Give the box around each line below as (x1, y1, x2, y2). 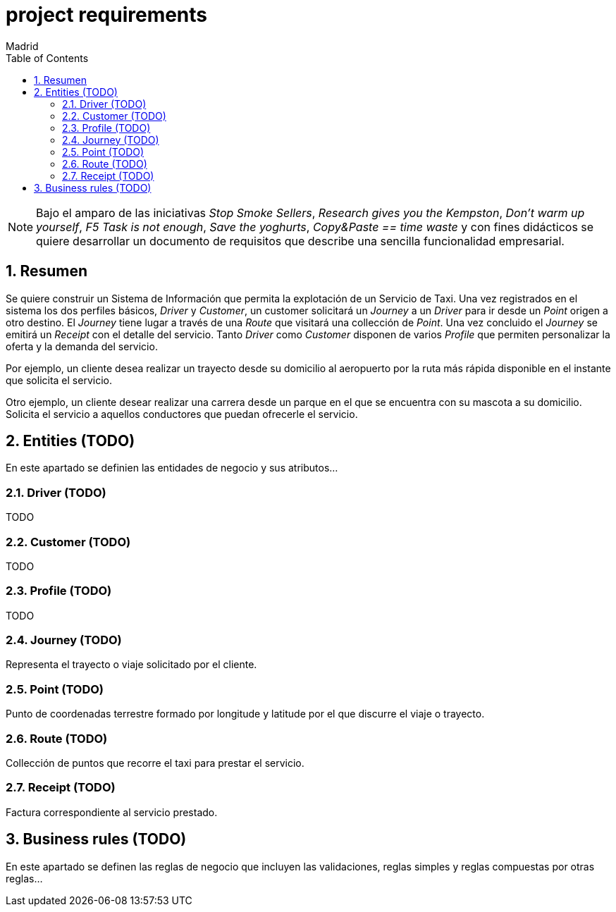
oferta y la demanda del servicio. (6, 340, 158, 352)
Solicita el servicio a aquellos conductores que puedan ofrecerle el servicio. (6, 407, 358, 420)
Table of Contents (6, 51, 89, 64)
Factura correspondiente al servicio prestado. (6, 806, 218, 818)
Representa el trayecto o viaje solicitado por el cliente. (6, 658, 257, 671)
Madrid (6, 39, 39, 52)
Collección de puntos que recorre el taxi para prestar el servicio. (6, 756, 304, 769)
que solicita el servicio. (6, 374, 112, 386)
